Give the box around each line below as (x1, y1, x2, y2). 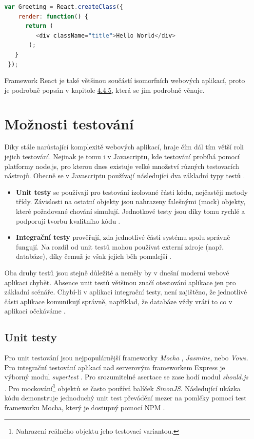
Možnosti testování (4, 113, 134, 133)
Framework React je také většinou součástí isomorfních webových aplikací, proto (4, 75, 245, 85)
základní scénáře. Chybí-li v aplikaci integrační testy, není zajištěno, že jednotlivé (4, 287, 247, 297)
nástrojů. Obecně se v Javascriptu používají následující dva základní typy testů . (4, 170, 245, 181)
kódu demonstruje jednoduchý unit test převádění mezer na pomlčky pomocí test (4, 393, 247, 403)
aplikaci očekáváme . (4, 306, 66, 316)
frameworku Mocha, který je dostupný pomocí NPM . (4, 402, 165, 412)
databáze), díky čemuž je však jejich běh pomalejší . (16, 251, 172, 261)
